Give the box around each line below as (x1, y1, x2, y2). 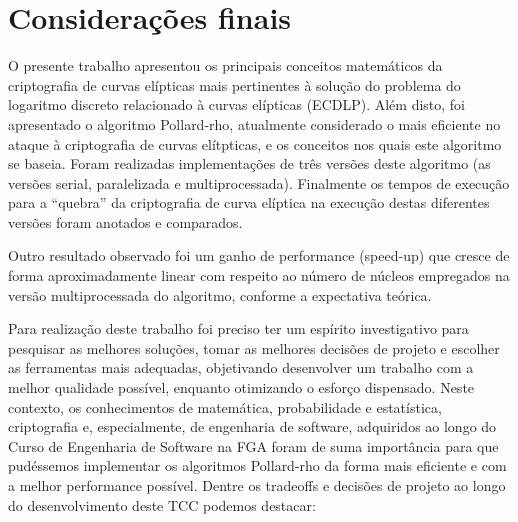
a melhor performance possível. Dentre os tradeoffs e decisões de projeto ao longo (8, 475, 506, 495)
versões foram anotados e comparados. (8, 211, 243, 232)
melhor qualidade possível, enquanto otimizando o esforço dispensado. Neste (8, 377, 475, 398)
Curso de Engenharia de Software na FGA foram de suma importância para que (8, 435, 499, 456)
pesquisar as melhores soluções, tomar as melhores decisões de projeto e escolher (8, 337, 500, 358)
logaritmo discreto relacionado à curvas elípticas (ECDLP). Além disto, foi (8, 94, 466, 115)
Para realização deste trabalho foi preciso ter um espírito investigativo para (8, 318, 469, 339)
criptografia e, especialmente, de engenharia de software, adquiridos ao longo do (8, 416, 497, 437)
